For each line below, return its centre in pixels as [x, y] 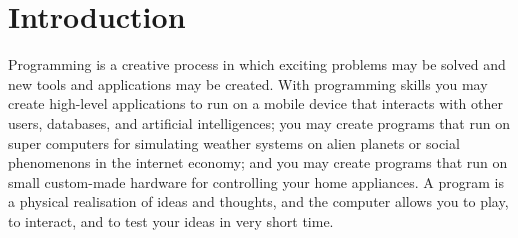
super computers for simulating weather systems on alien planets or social [234, 142]
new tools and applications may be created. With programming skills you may [248, 83]
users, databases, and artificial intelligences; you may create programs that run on [259, 122]
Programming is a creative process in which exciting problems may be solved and [257, 64]
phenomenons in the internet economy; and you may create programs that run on [258, 162]
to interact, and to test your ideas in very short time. [171, 220]
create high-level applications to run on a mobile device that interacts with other [255, 103]
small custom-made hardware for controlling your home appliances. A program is [256, 181]
